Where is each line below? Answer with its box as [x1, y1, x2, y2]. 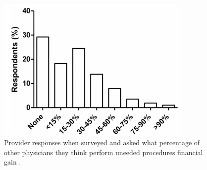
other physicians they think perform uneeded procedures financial [4, 147, 203, 157]
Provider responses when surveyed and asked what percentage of [4, 137, 200, 148]
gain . [4, 157, 21, 167]
